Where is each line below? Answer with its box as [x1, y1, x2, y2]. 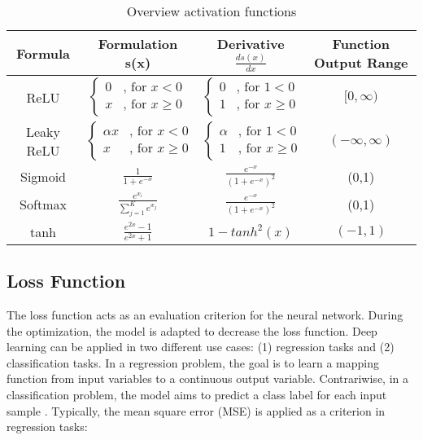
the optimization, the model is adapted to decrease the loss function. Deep [7, 322, 377, 339]
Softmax [20, 195, 67, 214]
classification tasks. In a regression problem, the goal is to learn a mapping [7, 354, 380, 371]
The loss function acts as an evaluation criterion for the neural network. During [7, 306, 403, 323]
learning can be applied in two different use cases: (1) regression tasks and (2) [7, 338, 395, 355]
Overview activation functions [126, 2, 297, 20]
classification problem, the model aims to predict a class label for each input [7, 385, 387, 403]
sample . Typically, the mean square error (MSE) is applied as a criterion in [7, 402, 386, 419]
